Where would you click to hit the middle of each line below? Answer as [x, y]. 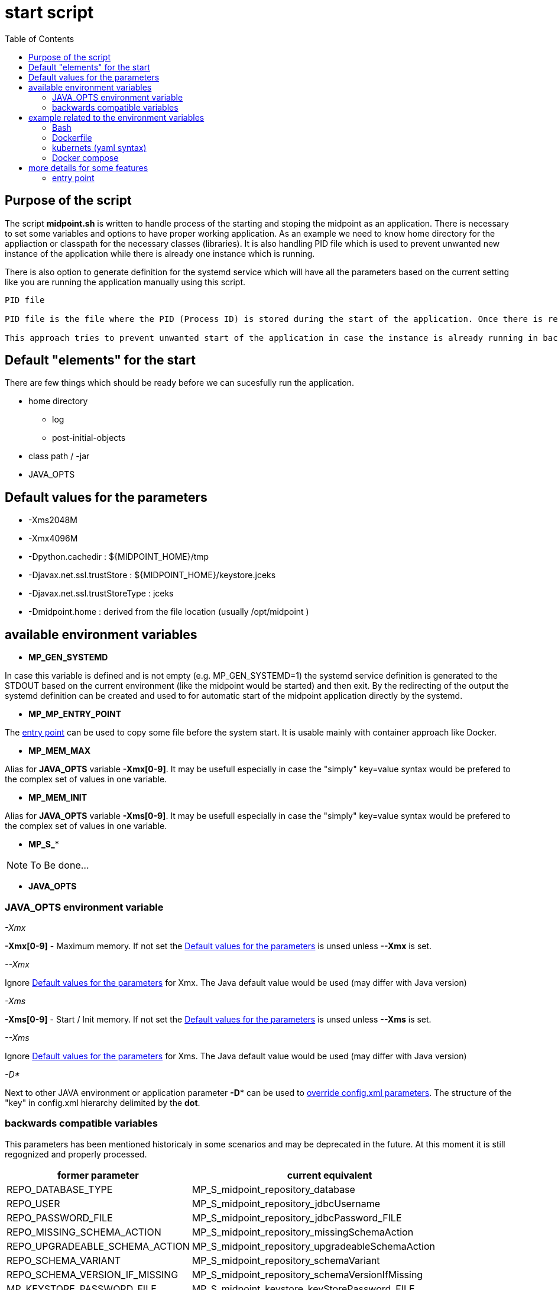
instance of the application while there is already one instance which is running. [160, 253]
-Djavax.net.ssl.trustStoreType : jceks [101, 594]
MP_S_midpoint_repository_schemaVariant [286, 1260]
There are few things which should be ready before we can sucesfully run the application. [180, 383]
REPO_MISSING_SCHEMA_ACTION [84, 1232]
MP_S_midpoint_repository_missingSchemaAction [303, 1232]
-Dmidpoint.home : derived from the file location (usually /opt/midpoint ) [169, 612]
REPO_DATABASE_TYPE [60, 1189]
